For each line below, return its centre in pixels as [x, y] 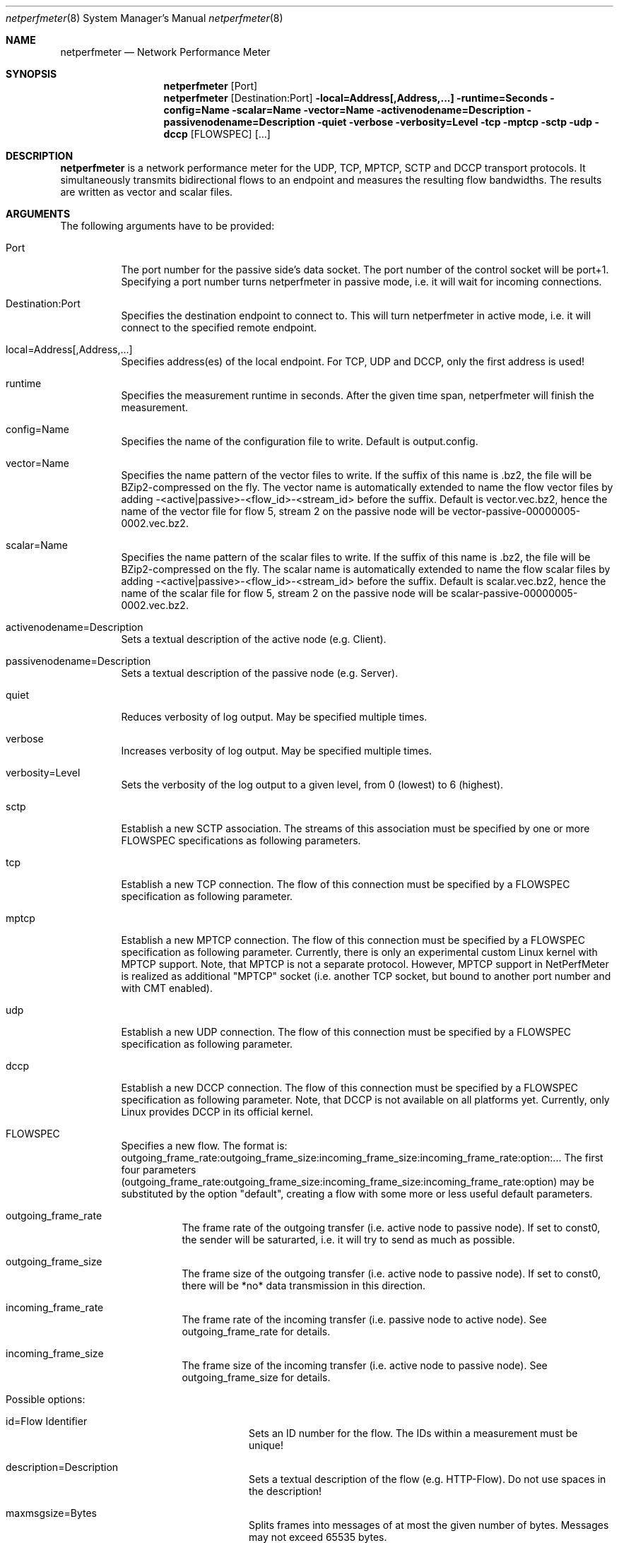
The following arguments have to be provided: [167, 226]
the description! [285, 1491]
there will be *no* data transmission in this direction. [304, 1285]
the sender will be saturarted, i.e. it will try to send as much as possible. [348, 1240]
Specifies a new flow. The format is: [204, 1146]
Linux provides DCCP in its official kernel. [217, 1112]
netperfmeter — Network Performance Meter [165, 52]
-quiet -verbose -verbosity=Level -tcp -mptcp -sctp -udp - [459, 122]
